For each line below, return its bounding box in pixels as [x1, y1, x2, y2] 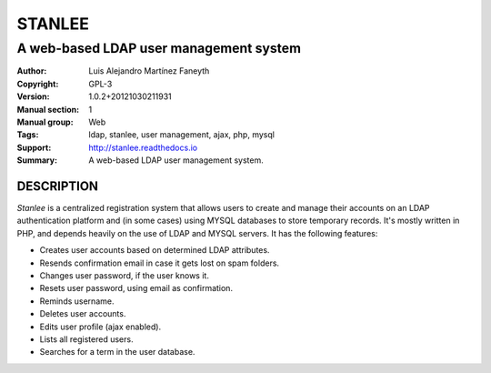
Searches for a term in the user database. [39, 347, 195, 358]
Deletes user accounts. [39, 308, 126, 319]
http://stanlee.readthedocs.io [88, 142, 198, 153]
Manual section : [16, 104, 80, 115]
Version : [16, 91, 50, 102]
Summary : [16, 155, 58, 166]
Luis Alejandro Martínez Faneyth [88, 66, 210, 76]
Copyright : [16, 78, 59, 89]
